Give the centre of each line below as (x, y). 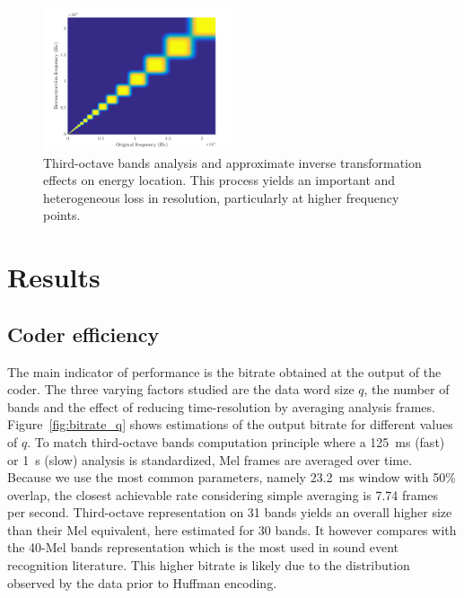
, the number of (407, 389)
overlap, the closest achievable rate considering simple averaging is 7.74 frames (223, 494)
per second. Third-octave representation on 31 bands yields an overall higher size (230, 512)
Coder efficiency (83, 334)
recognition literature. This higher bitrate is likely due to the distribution (209, 565)
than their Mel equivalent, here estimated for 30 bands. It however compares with (232, 529)
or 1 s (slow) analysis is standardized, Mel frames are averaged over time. (210, 459)
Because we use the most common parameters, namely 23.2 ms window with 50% (232, 477)
